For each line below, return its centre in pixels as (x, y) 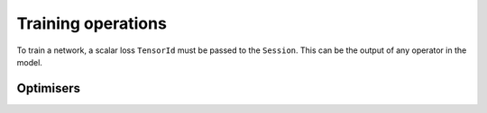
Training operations (92, 23)
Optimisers (49, 88)
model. (29, 62)
